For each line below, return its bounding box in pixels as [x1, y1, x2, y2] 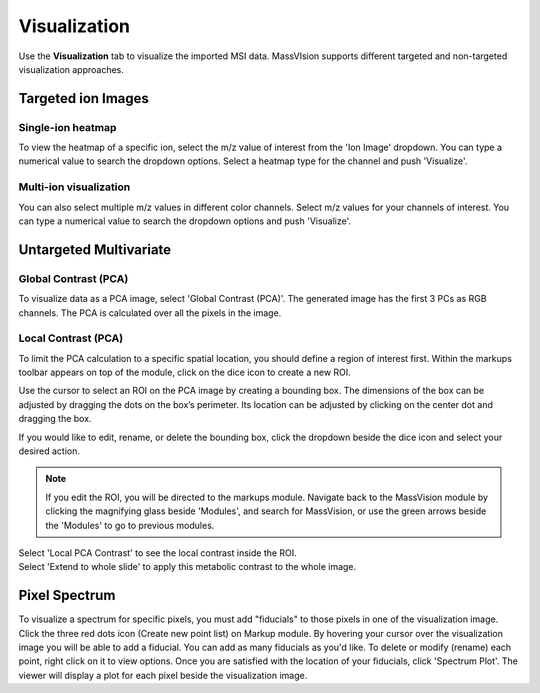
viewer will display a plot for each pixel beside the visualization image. [18, 669, 308, 681]
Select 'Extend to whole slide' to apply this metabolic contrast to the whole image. [18, 561, 357, 573]
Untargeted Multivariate [18, 241, 172, 258]
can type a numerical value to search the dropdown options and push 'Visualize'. [18, 215, 352, 227]
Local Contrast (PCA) [18, 331, 124, 345]
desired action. [18, 445, 80, 457]
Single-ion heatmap [18, 120, 117, 134]
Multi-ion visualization [18, 180, 131, 194]
